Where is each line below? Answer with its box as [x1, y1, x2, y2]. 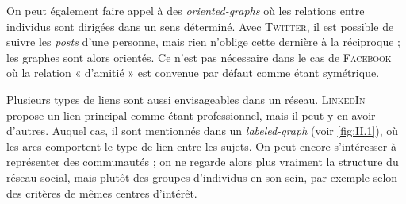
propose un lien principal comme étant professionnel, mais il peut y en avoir [6, 106, 376, 123]
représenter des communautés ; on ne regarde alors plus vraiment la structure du [6, 153, 399, 170]
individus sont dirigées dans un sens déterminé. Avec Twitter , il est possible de [6, 17, 394, 34]
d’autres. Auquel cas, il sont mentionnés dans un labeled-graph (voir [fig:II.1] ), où [6, 122, 399, 139]
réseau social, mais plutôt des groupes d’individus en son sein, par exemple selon [6, 168, 398, 185]
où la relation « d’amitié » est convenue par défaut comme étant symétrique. [6, 64, 380, 81]
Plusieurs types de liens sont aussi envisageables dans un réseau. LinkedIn [6, 90, 366, 107]
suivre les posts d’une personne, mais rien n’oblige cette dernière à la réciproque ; [6, 33, 400, 50]
